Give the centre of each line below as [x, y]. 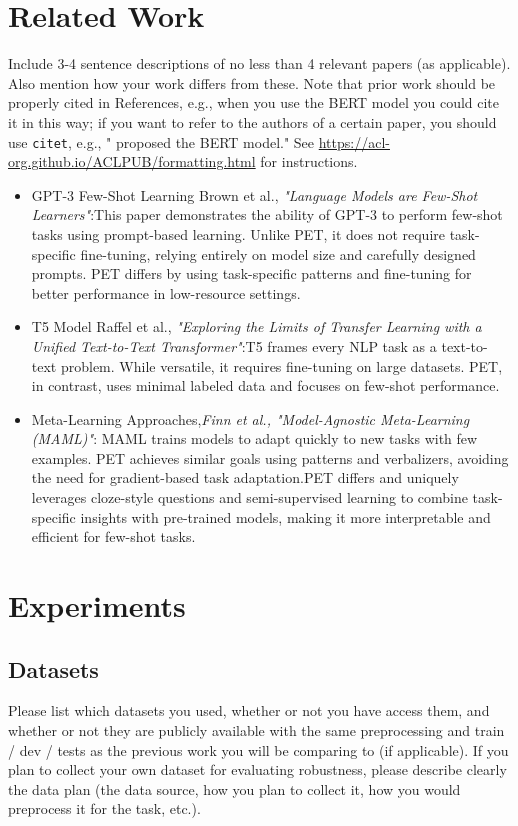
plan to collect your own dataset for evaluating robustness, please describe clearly [257, 769]
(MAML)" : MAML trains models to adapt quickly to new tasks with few [254, 438]
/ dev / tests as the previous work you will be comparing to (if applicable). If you [258, 749]
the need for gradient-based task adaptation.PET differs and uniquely [245, 477]
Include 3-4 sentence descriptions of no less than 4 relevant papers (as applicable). [259, 63]
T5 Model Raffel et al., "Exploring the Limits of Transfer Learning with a [256, 326]
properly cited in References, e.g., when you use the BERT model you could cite [254, 102]
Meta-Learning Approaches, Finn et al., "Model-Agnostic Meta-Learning [250, 418]
